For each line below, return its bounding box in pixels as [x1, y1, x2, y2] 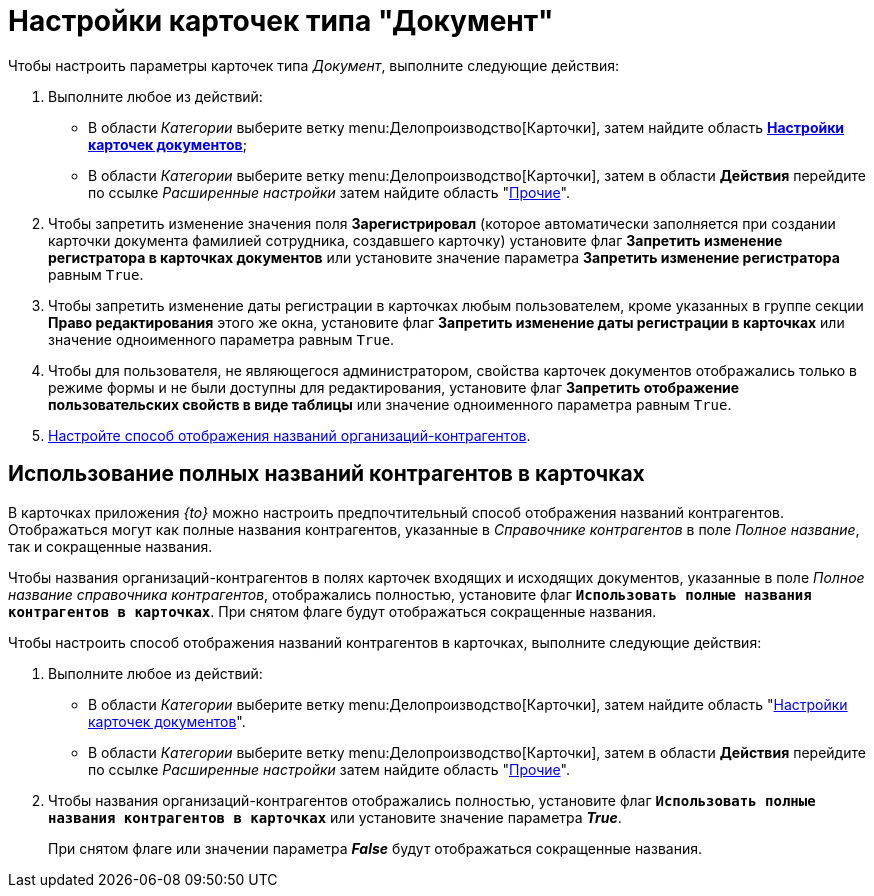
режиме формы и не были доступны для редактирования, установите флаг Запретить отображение [48, 378, 740, 396]
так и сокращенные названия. [8, 537, 213, 555]
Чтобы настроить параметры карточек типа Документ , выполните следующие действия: [8, 56, 619, 74]
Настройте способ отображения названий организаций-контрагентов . [48, 426, 531, 444]
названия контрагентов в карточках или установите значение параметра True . [48, 808, 622, 826]
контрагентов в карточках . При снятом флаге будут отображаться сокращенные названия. [8, 602, 657, 620]
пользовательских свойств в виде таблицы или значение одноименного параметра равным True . [48, 395, 732, 413]
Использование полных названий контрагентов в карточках [8, 461, 645, 487]
